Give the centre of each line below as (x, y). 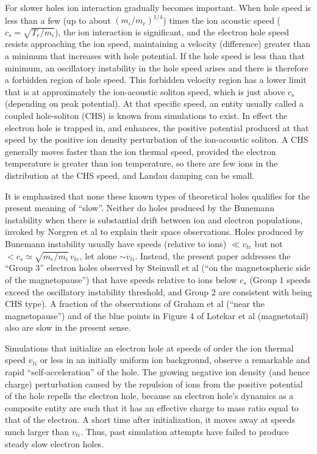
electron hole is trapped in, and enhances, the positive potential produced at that (157, 127)
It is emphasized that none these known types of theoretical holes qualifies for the (158, 196)
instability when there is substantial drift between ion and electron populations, (154, 219)
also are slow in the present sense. (68, 327)
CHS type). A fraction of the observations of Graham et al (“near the (135, 304)
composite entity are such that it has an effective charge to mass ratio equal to (152, 407)
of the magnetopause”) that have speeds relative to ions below (121, 279)
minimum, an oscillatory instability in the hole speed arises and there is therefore (157, 67)
